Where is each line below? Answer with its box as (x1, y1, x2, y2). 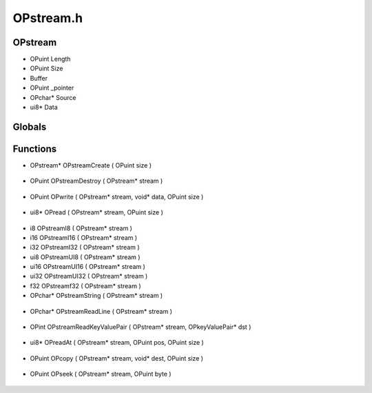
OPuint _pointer (30, 83, 74, 92)
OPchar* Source (30, 93, 76, 101)
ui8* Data (30, 103, 58, 112)
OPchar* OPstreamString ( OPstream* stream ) (30, 292, 163, 300)
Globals (12, 121, 47, 132)
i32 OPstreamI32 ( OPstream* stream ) (30, 243, 141, 252)
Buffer (30, 74, 48, 82)
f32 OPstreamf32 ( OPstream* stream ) (30, 281, 141, 290)
